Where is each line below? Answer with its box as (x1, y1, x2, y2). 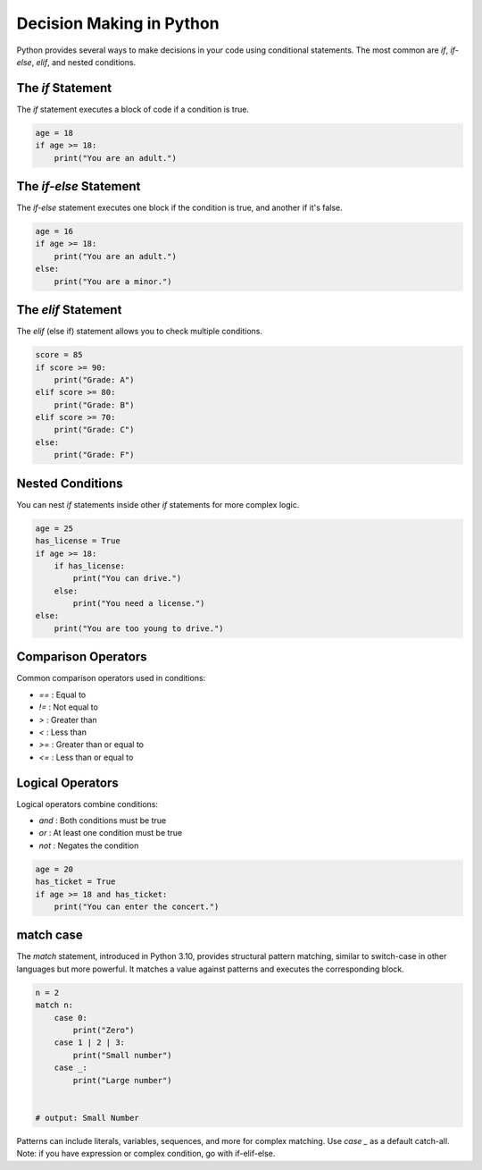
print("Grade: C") (54, 425, 135, 435)
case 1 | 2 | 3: (54, 1038, 125, 1048)
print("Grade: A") (54, 375, 135, 384)
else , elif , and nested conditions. (16, 56, 137, 67)
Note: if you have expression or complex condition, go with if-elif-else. (16, 1149, 276, 1159)
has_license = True (35, 536, 120, 546)
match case (16, 928, 84, 943)
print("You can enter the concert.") (54, 901, 220, 912)
